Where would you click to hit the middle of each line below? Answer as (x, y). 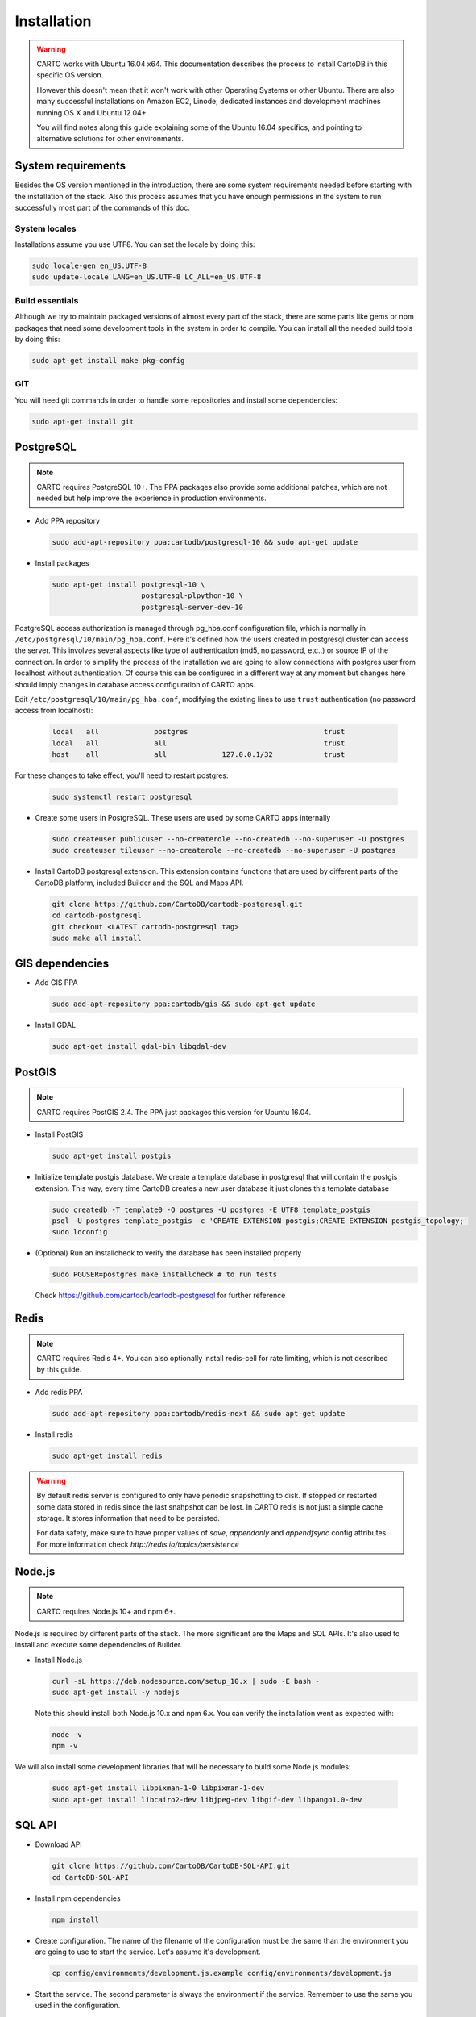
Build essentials (47, 300)
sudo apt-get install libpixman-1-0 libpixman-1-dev (158, 1788)
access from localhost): (54, 711)
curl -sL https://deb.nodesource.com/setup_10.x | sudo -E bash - (186, 1681)
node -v (67, 1735)
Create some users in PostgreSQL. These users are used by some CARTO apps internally (183, 818)
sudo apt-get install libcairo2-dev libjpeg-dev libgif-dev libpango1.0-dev (207, 1800)
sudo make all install (97, 938)
